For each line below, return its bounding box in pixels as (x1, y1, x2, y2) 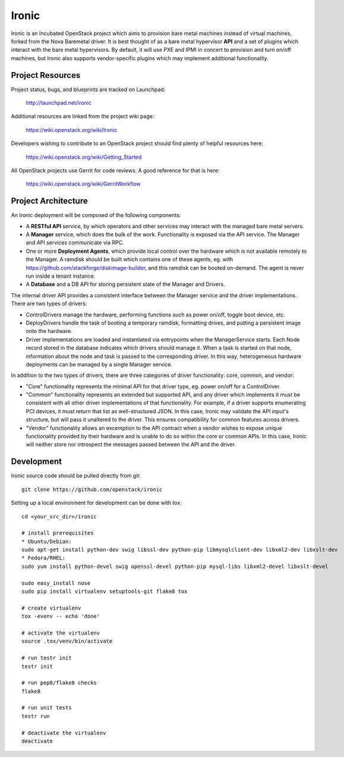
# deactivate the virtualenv (21, 729, 106, 736)
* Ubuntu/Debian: (21, 538, 72, 545)
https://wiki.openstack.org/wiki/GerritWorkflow (26, 180, 141, 187)
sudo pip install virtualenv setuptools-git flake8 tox (21, 588, 188, 595)
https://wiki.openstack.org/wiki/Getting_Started (26, 153, 142, 161)
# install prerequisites (21, 530, 94, 536)
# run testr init (21, 655, 72, 661)
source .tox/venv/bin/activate (21, 638, 113, 645)
